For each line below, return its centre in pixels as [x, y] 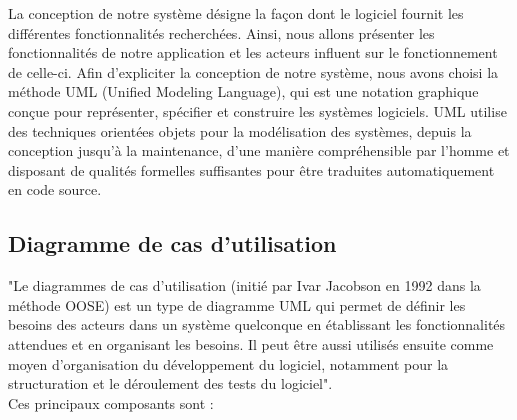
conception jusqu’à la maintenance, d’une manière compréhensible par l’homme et [259, 150]
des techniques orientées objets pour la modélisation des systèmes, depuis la [240, 130]
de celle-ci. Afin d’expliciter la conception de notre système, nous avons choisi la [253, 71]
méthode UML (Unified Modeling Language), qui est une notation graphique [243, 91]
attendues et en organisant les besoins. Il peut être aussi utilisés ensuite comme [251, 343]
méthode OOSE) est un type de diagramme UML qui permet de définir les [237, 304]
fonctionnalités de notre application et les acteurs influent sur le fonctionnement [253, 52]
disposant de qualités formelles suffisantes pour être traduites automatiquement [251, 169]
